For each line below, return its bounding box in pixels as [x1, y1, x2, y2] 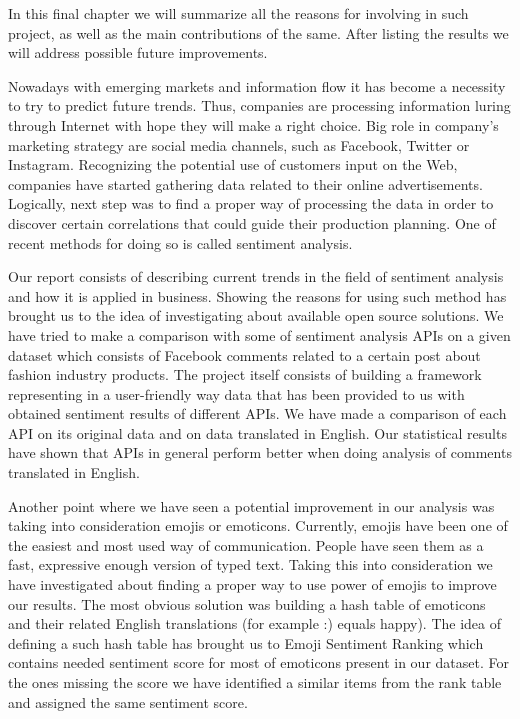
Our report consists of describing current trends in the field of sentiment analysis [8, 266, 504, 287]
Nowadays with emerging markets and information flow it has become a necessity [8, 75, 506, 96]
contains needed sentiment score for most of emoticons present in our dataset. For [8, 652, 509, 673]
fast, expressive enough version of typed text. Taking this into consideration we [8, 554, 493, 575]
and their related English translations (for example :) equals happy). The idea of [8, 613, 502, 634]
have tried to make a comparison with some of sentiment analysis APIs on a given [8, 324, 511, 345]
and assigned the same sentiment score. [8, 691, 248, 712]
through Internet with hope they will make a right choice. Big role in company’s [8, 114, 499, 135]
